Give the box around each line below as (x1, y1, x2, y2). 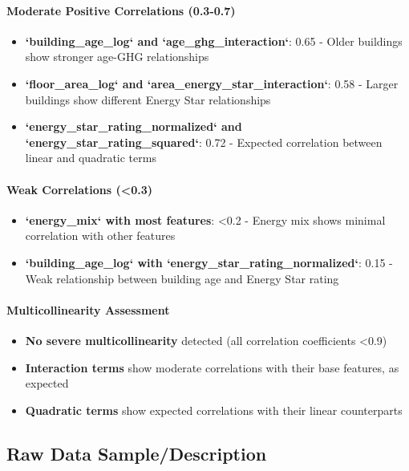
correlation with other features (25, 227, 176, 244)
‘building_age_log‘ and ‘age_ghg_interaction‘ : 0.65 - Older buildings (25, 32, 403, 49)
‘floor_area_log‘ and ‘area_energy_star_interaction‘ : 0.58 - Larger (25, 75, 399, 91)
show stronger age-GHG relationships (25, 48, 209, 65)
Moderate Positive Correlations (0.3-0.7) (6, 2, 236, 18)
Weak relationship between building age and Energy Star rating (25, 270, 339, 286)
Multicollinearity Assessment (6, 301, 170, 318)
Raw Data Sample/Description (6, 441, 267, 465)
